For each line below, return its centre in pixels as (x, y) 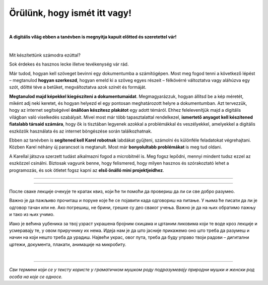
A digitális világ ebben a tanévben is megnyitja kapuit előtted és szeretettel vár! (93, 37)
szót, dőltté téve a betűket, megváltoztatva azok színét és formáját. (78, 87)
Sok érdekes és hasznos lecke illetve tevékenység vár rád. (69, 64)
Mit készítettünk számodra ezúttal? (45, 55)
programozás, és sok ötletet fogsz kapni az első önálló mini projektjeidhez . (87, 170)
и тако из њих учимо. (32, 214)
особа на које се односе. (36, 277)
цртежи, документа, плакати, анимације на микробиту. (68, 244)
